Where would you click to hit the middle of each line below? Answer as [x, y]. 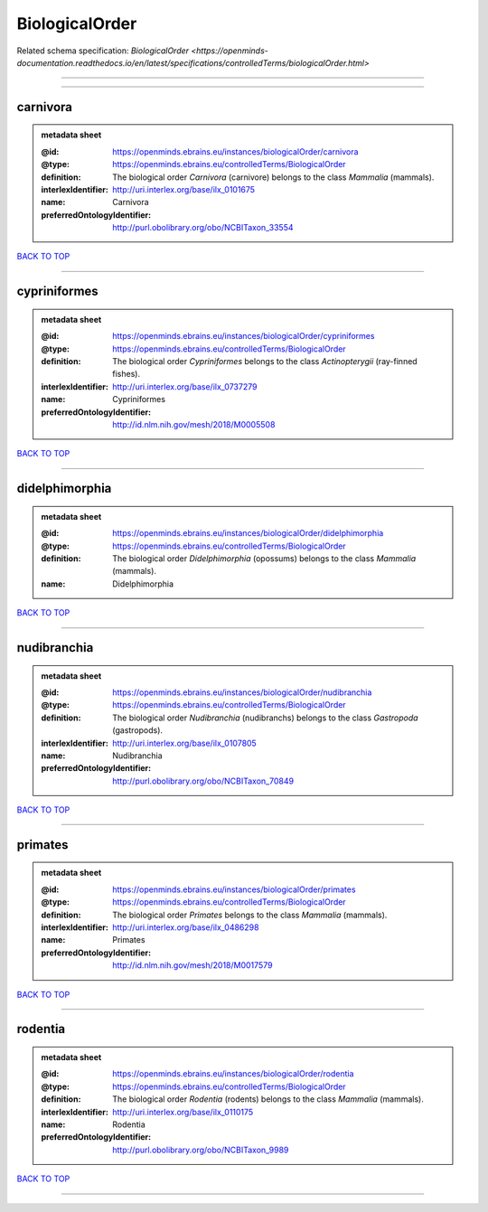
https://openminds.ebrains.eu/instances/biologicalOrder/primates [234, 889]
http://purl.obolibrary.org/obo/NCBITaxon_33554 [203, 228]
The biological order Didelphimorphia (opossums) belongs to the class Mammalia [264, 558]
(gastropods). [137, 730]
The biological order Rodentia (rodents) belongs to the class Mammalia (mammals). [268, 1099]
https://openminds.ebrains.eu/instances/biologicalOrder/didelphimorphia [248, 533]
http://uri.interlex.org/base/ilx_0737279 [185, 386]
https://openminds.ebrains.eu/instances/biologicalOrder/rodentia [233, 1074]
